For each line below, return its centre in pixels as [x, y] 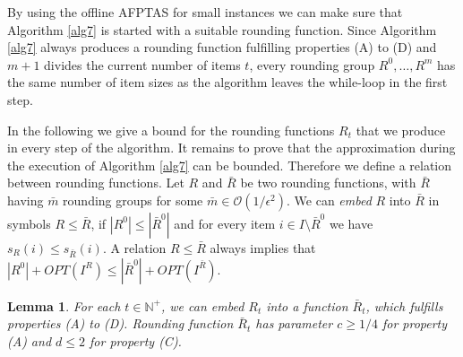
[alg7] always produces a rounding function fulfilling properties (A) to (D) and [222, 47]
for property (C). [136, 340]
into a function [307, 305]
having [26, 200]
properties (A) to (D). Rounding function [120, 323]
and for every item [225, 223]
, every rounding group [312, 64]
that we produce [401, 130]
